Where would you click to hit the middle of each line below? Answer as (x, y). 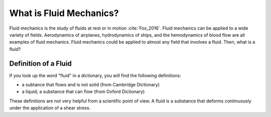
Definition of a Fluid (41, 64)
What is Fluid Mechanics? (64, 13)
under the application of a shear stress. (50, 108)
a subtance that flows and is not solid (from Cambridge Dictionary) (91, 85)
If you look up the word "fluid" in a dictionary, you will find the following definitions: (95, 75)
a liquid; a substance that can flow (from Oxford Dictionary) (83, 92)
